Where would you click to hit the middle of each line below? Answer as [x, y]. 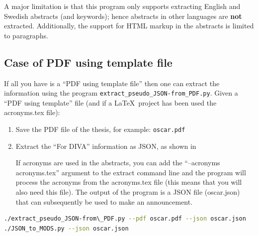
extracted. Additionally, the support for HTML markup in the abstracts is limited [129, 26]
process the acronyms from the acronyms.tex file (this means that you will [129, 182]
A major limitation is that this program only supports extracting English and [122, 6]
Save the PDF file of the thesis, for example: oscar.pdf [100, 129]
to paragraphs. [26, 35]
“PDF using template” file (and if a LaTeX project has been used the [110, 102]
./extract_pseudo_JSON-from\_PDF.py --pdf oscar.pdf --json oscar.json [125, 219]
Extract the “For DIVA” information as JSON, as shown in [106, 146]
